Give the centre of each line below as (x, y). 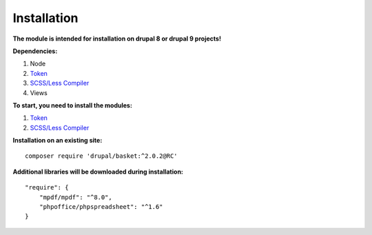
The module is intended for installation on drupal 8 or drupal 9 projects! (117, 39)
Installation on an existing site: (58, 141)
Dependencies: (35, 51)
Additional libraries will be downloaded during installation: (98, 172)
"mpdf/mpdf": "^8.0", (76, 197)
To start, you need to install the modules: (72, 105)
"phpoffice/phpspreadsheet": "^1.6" (101, 207)
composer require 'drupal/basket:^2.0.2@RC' (102, 156)
